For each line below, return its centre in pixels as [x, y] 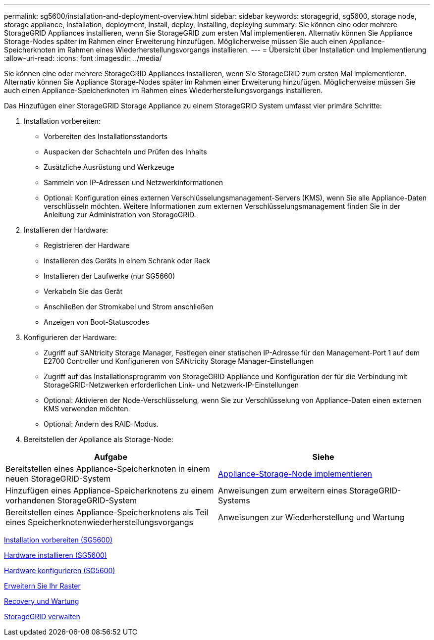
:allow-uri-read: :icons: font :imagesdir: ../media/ [83, 58]
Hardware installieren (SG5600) [55, 555]
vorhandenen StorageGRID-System [71, 500]
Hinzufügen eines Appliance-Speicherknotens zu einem [110, 491]
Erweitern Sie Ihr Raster [42, 586]
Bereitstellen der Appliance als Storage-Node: [99, 439]
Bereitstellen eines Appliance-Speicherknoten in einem [108, 469]
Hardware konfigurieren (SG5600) [60, 570]
